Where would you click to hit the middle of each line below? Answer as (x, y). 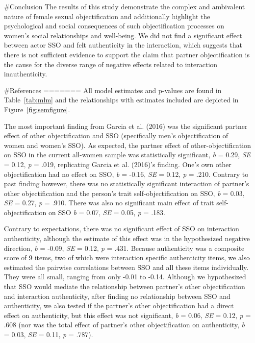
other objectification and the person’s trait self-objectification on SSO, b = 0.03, (124, 193)
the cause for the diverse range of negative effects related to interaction (111, 64)
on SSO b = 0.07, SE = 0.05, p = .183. (107, 212)
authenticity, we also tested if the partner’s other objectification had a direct (119, 306)
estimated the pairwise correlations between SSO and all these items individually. (126, 267)
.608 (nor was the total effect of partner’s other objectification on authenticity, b (124, 325)
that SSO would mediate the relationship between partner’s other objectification (125, 286)
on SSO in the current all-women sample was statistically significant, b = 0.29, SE (127, 155)
